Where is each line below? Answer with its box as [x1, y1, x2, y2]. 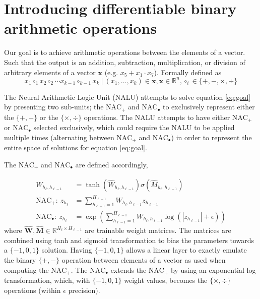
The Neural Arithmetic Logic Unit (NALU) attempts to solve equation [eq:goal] [4, 91, 251, 102]
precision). [68, 284, 100, 295]
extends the [110, 264, 147, 275]
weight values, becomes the [124, 275, 208, 285]
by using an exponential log [170, 264, 256, 275]
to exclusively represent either [162, 101, 255, 112]
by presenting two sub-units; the [4, 101, 104, 112]
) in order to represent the [171, 132, 252, 142]
